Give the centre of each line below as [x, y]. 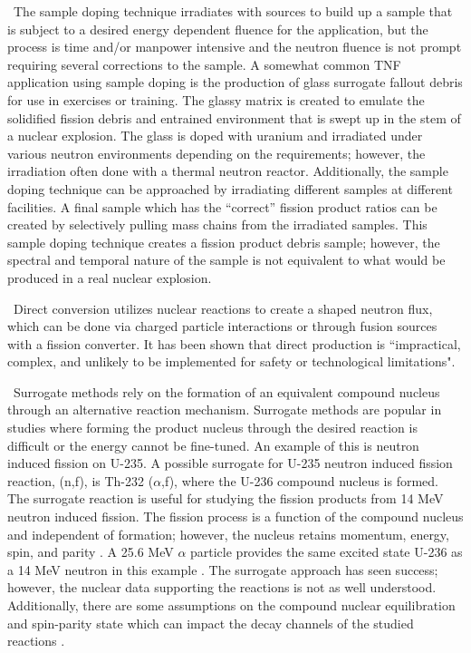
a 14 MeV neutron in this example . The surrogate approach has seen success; [223, 569]
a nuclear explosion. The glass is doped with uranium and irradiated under [215, 136]
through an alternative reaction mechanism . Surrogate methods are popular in [225, 409]
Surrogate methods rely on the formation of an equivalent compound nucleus [226, 391]
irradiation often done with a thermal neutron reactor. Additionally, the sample [228, 171]
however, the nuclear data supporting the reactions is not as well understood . [222, 587]
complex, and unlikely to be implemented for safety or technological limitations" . [231, 361]
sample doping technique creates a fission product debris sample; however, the [224, 242]
